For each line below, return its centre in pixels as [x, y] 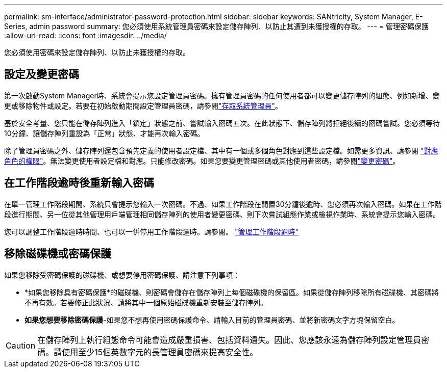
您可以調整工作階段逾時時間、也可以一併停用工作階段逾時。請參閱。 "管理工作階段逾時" [151, 231]
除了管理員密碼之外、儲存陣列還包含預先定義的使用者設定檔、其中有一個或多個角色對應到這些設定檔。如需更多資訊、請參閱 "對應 [221, 150]
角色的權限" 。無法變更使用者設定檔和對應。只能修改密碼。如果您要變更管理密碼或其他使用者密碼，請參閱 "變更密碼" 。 [202, 161]
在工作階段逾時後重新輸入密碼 [79, 183]
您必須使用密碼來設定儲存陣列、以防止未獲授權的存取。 [97, 52]
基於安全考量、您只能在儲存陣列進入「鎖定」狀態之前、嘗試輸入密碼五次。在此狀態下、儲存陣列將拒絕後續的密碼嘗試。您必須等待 [222, 123]
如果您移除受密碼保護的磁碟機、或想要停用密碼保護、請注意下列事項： [122, 275]
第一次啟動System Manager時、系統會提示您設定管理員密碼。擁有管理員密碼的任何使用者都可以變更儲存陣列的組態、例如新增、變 [222, 95]
